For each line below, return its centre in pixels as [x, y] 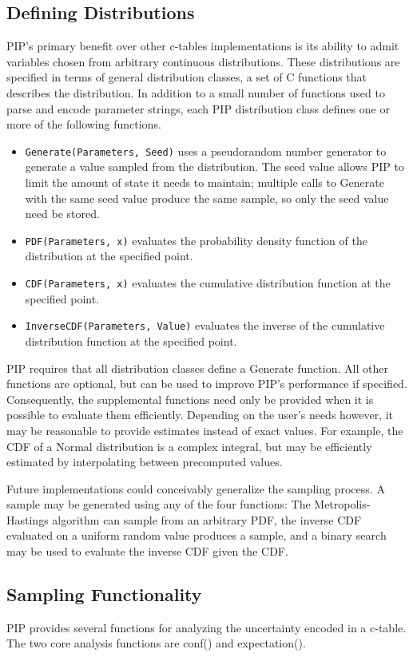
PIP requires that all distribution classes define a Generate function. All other [197, 368]
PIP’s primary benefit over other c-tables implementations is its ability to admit [203, 46]
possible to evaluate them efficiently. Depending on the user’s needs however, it [200, 415]
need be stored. [62, 214]
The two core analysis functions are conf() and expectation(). [156, 643]
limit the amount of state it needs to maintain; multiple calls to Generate [205, 182]
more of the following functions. [84, 124]
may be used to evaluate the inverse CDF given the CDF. [147, 551]
